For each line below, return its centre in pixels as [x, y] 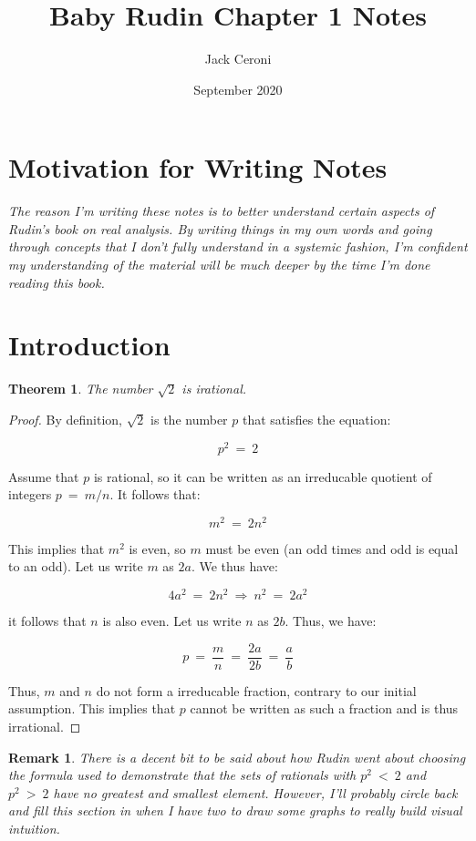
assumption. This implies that [92, 708]
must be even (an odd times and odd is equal [332, 548]
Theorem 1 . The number [81, 389]
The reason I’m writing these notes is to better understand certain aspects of [222, 211]
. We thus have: [234, 566]
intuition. [34, 828]
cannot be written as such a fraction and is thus [324, 708]
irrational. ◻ [45, 726]
